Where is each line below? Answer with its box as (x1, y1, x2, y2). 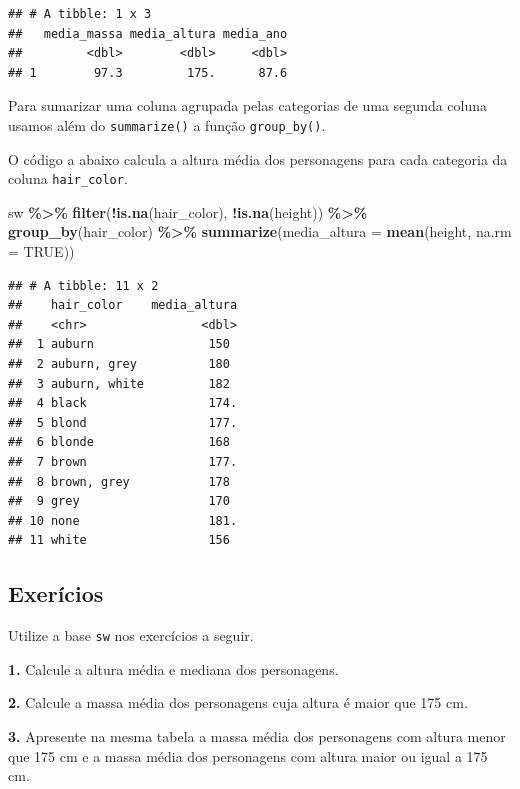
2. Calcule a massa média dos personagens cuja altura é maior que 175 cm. (8, 692, 468, 713)
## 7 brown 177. (8, 455, 238, 469)
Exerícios (8, 578, 104, 609)
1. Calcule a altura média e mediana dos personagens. (8, 658, 339, 679)
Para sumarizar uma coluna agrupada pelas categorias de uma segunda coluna (8, 95, 488, 116)
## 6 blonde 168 (8, 435, 230, 450)
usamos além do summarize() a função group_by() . (8, 114, 326, 135)
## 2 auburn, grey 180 (8, 357, 230, 372)
